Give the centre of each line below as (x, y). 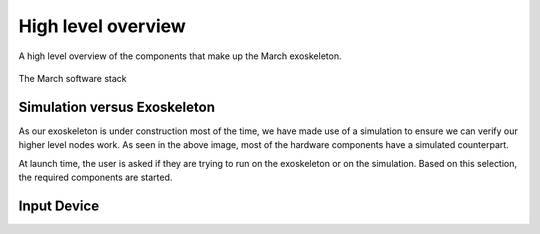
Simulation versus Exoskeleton (116, 106)
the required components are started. (95, 177)
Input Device (59, 205)
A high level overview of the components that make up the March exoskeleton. (180, 56)
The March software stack (72, 78)
